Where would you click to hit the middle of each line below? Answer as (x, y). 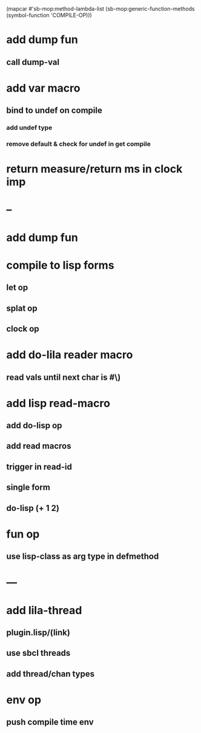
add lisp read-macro (58, 403)
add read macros (39, 446)
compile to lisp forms (60, 265)
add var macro (43, 88)
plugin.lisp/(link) (38, 633)
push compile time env (50, 722)
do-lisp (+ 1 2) (33, 508)
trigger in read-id (39, 467)
